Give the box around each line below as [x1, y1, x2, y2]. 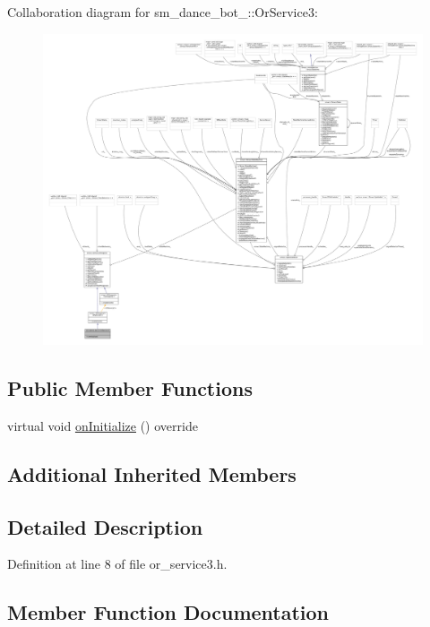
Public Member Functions [7, 374, 253, 401]
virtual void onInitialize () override [7, 416, 198, 434]
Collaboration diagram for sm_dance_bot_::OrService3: [7, 3, 318, 21]
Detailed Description [7, 512, 203, 540]
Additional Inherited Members [7, 460, 297, 487]
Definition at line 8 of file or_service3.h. [7, 554, 228, 573]
